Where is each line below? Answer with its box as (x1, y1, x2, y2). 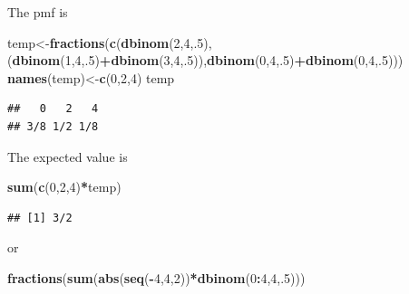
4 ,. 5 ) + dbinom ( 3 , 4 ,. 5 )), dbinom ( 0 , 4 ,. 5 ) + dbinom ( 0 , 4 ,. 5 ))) (74, 51, 404, 70)
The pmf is (7, 3, 68, 21)
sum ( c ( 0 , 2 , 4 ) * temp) (7, 177, 122, 196)
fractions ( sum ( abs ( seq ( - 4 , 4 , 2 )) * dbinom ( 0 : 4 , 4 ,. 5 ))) (7, 268, 306, 287)
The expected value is (7, 147, 128, 166)
